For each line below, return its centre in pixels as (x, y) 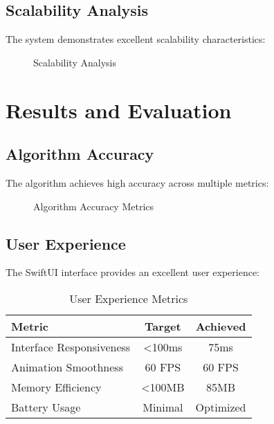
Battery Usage (46, 407)
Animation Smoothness (67, 367)
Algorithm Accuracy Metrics (94, 206)
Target (163, 326)
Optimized (221, 407)
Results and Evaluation (119, 110)
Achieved (221, 326)
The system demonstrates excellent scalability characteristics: (136, 39)
